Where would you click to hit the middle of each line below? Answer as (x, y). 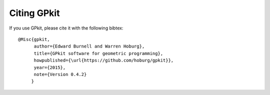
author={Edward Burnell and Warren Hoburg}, (89, 46)
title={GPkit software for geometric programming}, (98, 53)
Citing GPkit (34, 13)
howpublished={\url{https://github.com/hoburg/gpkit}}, (104, 60)
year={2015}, (50, 67)
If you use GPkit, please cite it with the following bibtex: (66, 28)
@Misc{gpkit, (34, 39)
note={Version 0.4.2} (60, 74)
